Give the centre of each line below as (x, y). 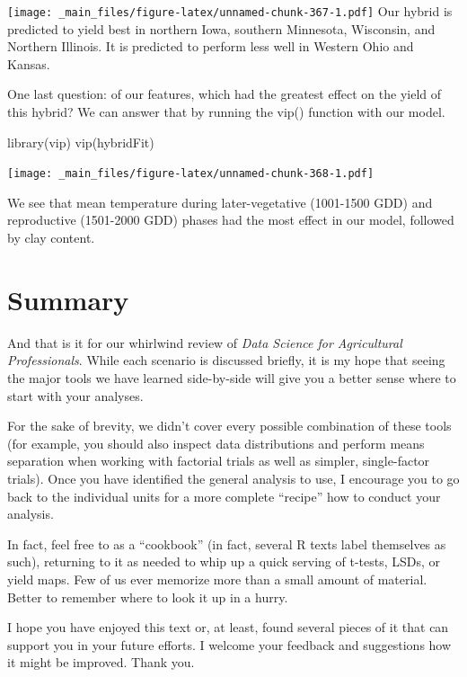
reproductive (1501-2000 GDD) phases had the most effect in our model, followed (231, 220)
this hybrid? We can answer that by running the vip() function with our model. (226, 112)
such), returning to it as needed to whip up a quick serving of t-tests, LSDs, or (224, 561)
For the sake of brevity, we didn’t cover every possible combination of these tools (229, 426)
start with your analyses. (75, 395)
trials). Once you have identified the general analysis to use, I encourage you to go (233, 478)
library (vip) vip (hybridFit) (81, 142)
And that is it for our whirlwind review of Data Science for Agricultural (205, 342)
